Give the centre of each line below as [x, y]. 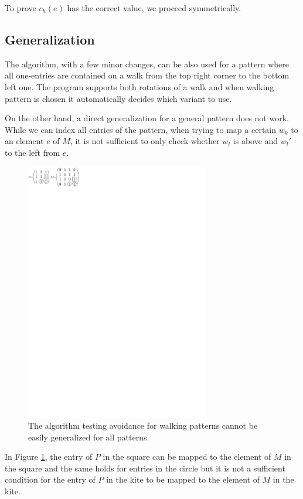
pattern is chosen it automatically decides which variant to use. [118, 98]
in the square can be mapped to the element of [187, 457]
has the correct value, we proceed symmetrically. [154, 8]
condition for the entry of [50, 479]
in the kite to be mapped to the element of [183, 479]
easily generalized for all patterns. [89, 437]
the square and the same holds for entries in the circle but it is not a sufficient [145, 468]
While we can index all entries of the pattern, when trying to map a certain [141, 129]
